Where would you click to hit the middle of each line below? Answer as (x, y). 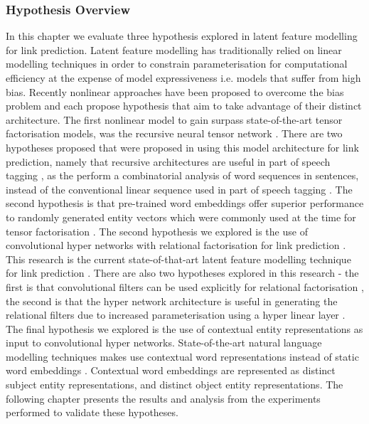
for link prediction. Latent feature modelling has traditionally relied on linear (174, 49)
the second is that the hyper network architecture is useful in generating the (172, 301)
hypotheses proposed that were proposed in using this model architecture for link (182, 147)
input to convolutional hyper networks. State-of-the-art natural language (164, 343)
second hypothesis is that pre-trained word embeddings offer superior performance (185, 203)
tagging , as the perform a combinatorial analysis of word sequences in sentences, (182, 175)
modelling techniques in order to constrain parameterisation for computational (177, 64)
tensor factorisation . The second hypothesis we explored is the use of (157, 231)
